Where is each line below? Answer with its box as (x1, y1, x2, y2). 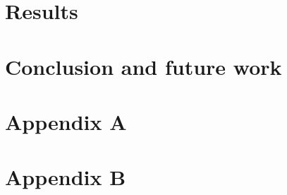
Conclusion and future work (5, 52, 282, 81)
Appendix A (5, 107, 127, 136)
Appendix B (5, 162, 126, 191)
